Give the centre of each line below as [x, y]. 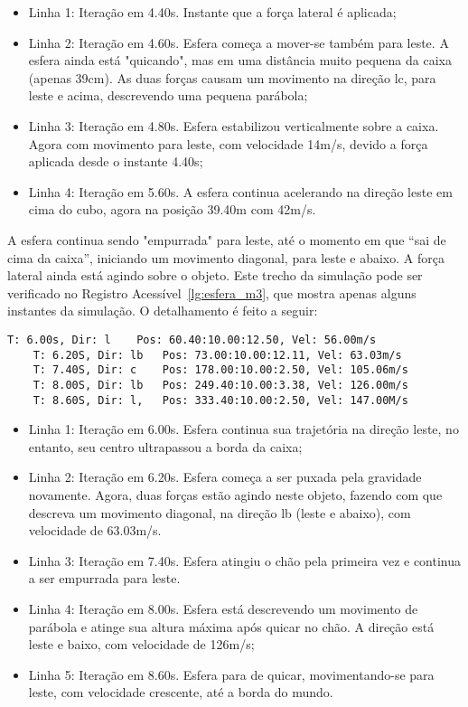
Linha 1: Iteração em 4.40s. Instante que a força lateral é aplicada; [212, 12]
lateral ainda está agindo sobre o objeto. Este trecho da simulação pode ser [215, 275]
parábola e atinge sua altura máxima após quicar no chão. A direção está [231, 626]
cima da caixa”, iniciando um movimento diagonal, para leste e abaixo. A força [226, 257]
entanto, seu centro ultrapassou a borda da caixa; [165, 446]
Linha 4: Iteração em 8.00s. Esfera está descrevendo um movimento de [223, 608]
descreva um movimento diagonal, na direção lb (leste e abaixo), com [220, 512]
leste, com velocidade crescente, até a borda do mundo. [181, 692]
